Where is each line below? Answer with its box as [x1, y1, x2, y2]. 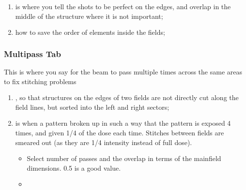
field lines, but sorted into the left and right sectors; [15, 102, 169, 112]
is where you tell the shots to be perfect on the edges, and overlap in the [15, 1, 231, 11]
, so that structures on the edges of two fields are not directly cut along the [15, 92, 239, 102]
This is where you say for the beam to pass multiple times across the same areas [4, 67, 242, 76]
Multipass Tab [4, 47, 61, 59]
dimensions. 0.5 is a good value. [27, 162, 121, 173]
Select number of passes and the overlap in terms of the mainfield [27, 153, 221, 163]
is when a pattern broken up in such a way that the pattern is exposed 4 [15, 118, 231, 128]
